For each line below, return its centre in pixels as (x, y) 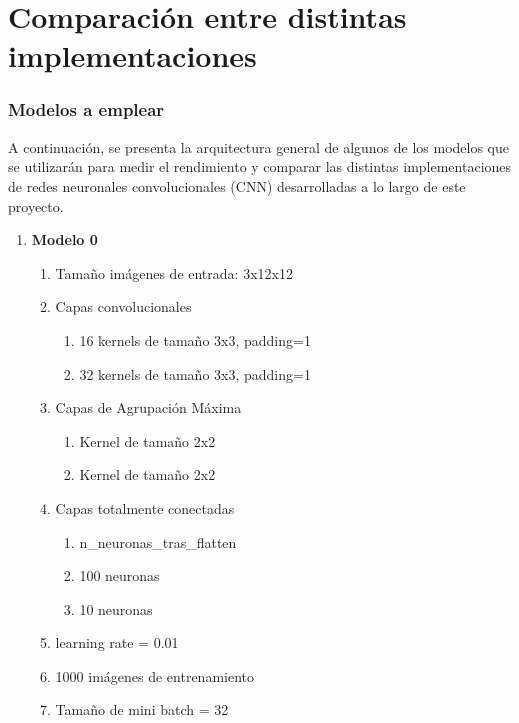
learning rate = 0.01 (117, 642)
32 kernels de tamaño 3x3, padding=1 (195, 373)
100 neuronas (119, 575)
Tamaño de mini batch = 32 (142, 709)
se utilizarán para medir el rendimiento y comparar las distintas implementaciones (260, 166)
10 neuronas (116, 608)
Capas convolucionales (123, 306)
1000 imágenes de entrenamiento (155, 675)
